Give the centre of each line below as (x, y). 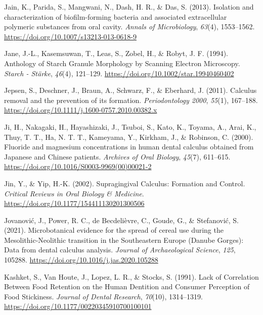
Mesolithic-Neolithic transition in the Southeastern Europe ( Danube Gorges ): (124, 240)
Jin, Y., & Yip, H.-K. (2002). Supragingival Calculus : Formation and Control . (125, 183)
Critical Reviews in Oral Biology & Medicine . (74, 193)
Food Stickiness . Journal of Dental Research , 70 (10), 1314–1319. (103, 296)
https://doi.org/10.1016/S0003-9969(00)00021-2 (78, 166)
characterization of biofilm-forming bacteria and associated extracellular (116, 16)
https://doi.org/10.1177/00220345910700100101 (78, 306)
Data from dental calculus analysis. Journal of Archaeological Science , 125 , (120, 250)
